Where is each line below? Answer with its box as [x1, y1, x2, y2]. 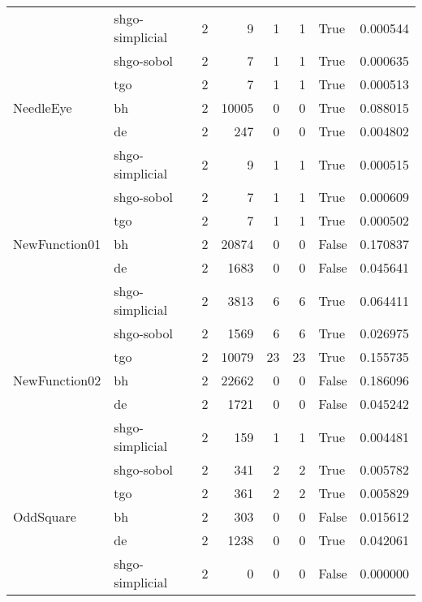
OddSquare [13, 507, 76, 526]
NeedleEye [13, 98, 72, 117]
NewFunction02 [13, 371, 101, 389]
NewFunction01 [13, 234, 101, 253]
